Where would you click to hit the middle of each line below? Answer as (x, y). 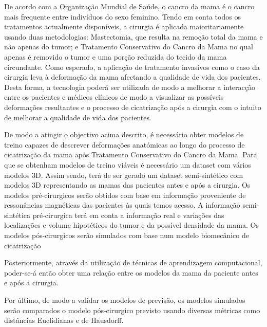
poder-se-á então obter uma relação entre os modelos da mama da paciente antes (131, 272)
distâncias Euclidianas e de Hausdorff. (64, 320)
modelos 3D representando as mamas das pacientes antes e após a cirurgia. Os (127, 185)
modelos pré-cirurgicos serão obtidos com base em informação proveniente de (125, 195)
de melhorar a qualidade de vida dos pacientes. (78, 117)
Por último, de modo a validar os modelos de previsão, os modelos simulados (125, 300)
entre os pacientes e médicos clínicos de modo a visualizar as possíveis (114, 97)
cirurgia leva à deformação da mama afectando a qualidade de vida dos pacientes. (132, 77)
